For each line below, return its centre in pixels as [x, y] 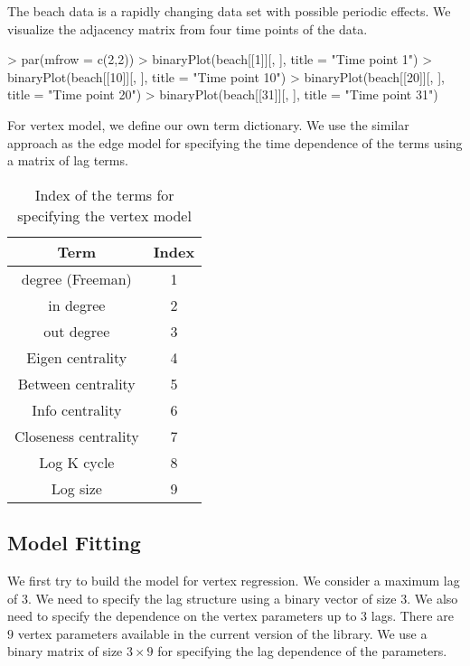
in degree [77, 305]
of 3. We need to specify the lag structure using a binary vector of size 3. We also [233, 598]
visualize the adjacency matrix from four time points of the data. [188, 28]
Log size [76, 488]
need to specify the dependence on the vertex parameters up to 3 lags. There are [230, 616]
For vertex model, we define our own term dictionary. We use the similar [208, 124]
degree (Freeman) [76, 278]
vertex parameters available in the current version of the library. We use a [222, 633]
